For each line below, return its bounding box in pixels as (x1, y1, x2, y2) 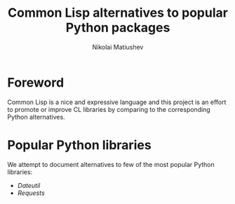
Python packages (65, 20, 170, 36)
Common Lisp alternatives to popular (8, 5, 228, 21)
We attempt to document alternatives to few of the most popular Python (7, 160, 215, 168)
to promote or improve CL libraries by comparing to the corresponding (7, 105, 210, 113)
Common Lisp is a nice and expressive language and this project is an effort (7, 98, 227, 106)
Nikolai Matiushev (92, 43, 144, 51)
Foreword (7, 75, 65, 90)
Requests (17, 189, 45, 197)
